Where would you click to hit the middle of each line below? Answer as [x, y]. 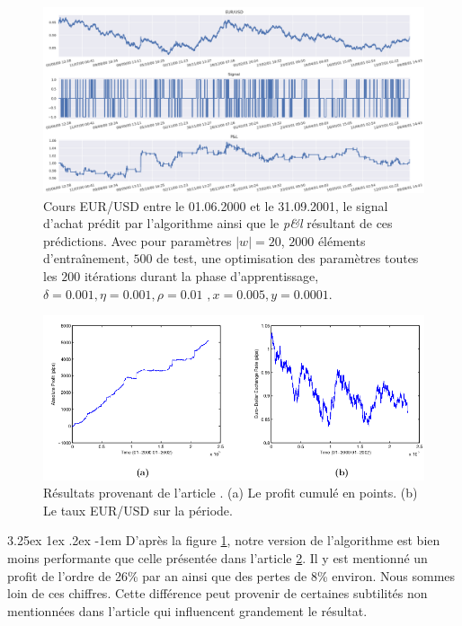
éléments [342, 240]
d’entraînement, [86, 258]
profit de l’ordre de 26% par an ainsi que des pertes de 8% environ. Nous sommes [231, 575]
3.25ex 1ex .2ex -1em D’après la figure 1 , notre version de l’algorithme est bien [224, 540]
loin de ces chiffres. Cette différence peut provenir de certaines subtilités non [218, 593]
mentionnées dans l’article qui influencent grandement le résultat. [187, 610]
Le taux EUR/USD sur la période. [138, 510]
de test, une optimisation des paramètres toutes [288, 258]
